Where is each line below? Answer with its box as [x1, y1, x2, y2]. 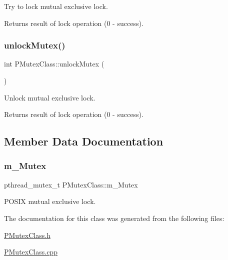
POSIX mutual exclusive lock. [4, 196, 96, 206]
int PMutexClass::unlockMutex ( [4, 58, 104, 69]
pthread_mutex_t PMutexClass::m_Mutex [4, 179, 138, 189]
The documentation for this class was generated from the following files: [4, 212, 224, 223]
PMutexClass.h [4, 229, 50, 240]
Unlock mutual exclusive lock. [4, 92, 95, 102]
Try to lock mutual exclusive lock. [4, 1, 108, 11]
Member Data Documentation [4, 133, 163, 149]
